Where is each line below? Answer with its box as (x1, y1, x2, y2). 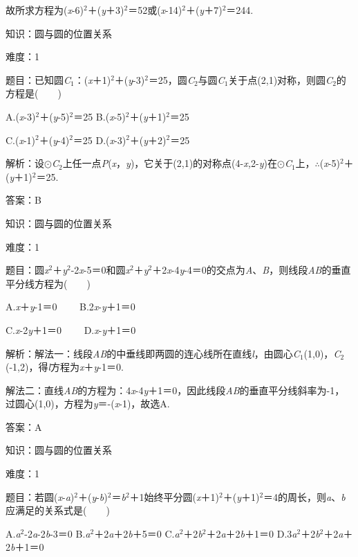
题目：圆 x (6, 263, 49, 277)
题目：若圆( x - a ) (6, 489, 75, 504)
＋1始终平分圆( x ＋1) (129, 489, 219, 504)
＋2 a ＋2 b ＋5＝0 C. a (94, 526, 180, 540)
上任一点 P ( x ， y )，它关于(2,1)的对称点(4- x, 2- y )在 (62, 156, 277, 170)
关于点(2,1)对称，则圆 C (228, 72, 333, 87)
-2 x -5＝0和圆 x (70, 263, 131, 277)
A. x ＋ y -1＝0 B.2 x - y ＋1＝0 (6, 299, 135, 314)
